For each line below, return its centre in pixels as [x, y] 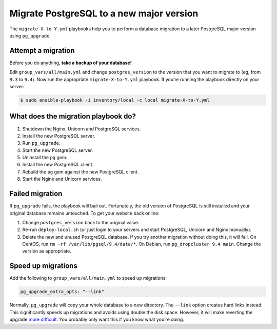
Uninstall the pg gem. [45, 158]
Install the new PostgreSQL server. [59, 136]
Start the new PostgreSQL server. [58, 150]
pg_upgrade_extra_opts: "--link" [62, 292]
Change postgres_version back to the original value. [81, 222]
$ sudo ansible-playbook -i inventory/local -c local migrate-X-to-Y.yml [115, 100]
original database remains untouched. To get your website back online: [84, 213]
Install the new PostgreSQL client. [58, 165]
